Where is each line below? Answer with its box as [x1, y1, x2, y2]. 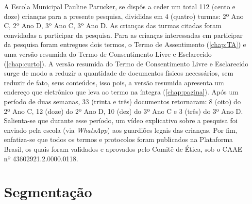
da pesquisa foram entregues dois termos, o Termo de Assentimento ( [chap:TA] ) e [4, 39, 246, 49]
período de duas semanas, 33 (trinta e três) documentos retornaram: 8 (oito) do [4, 96, 241, 106]
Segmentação [4, 182, 92, 202]
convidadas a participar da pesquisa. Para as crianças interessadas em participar [4, 30, 243, 40]
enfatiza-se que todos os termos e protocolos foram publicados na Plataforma [4, 134, 233, 144]
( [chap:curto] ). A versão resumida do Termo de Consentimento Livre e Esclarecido [4, 58, 249, 68]
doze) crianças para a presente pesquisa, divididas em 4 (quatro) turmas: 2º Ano [4, 11, 244, 21]
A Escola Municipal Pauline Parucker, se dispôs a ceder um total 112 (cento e [4, 1, 235, 11]
